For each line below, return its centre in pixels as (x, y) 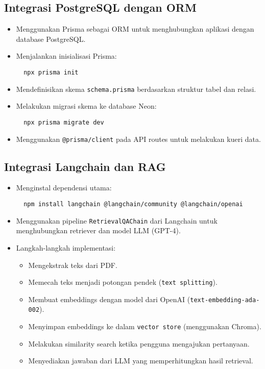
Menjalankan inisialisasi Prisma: (66, 56)
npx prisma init (51, 72)
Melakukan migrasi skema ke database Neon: (86, 106)
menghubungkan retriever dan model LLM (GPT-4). (98, 230)
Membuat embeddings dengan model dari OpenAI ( (109, 299)
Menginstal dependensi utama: (64, 188)
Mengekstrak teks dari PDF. (73, 265)
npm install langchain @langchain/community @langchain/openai (133, 204)
